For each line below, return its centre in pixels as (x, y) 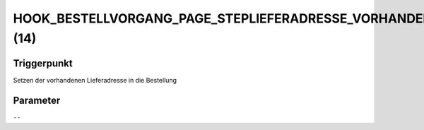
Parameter (37, 100)
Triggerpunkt (43, 63)
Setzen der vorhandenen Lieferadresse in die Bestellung (95, 80)
